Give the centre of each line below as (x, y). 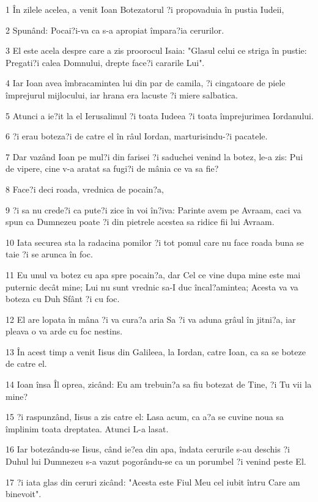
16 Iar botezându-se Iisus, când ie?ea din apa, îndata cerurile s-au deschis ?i (148, 449)
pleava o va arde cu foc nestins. (64, 331)
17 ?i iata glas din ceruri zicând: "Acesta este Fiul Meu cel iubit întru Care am (153, 482)
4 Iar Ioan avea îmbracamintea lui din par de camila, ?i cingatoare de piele (146, 83)
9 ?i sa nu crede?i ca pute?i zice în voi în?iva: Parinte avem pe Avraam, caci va (153, 209)
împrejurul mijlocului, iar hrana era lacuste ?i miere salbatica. (122, 94)
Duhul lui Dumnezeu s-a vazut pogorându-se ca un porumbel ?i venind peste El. (156, 461)
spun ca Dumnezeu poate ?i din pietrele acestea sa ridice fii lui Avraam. (140, 222)
